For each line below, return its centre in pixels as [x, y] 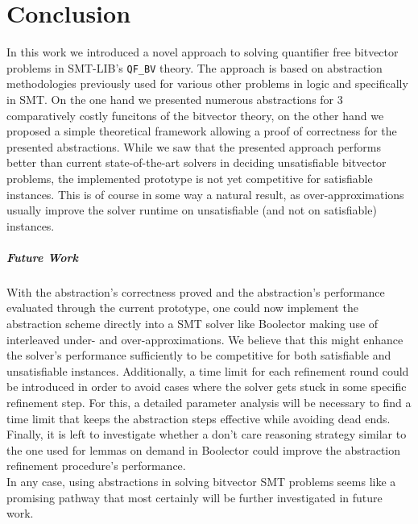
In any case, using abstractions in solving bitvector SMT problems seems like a [201, 481]
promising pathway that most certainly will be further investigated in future [195, 497]
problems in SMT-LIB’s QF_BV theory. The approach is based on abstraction [195, 67]
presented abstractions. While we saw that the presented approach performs [194, 146]
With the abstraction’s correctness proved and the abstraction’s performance [196, 291]
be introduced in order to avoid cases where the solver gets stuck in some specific [207, 387]
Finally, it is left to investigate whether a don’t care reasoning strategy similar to [207, 434]
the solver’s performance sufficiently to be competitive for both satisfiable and [199, 355]
